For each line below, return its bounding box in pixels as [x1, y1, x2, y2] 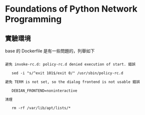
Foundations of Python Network [5, 3, 138, 15]
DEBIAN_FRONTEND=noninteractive [11, 88, 78, 93]
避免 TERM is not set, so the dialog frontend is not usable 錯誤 [5, 79, 140, 84]
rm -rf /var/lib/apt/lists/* [11, 106, 71, 111]
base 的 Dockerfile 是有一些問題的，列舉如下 [5, 48, 95, 54]
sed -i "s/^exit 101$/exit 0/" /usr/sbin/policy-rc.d [11, 70, 124, 76]
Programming [5, 14, 62, 25]
